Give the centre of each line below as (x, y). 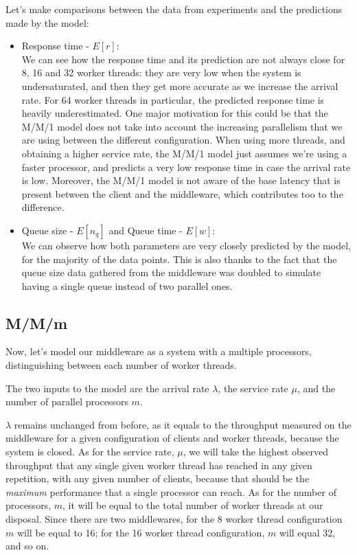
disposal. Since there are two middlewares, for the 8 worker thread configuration (174, 519)
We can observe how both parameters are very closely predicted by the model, (186, 245)
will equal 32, (307, 532)
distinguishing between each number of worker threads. (121, 365)
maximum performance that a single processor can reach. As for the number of (171, 491)
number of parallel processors (67, 401)
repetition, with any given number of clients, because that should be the (158, 478)
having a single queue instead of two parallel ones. (127, 285)
